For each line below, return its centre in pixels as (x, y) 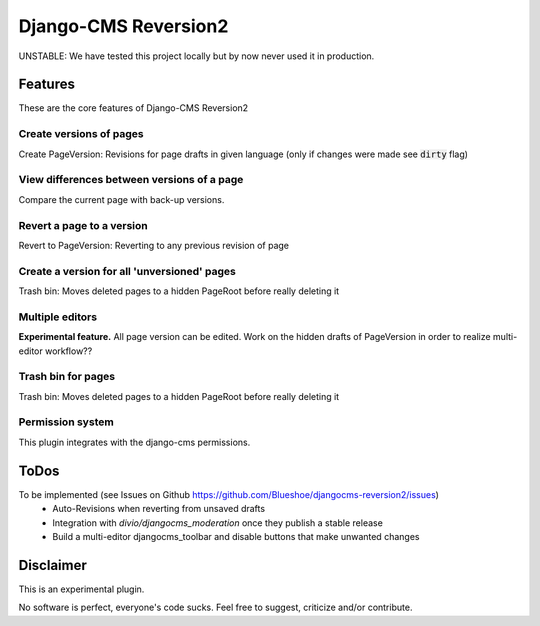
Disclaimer (52, 565)
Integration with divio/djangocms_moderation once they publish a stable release (218, 522)
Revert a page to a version (83, 225)
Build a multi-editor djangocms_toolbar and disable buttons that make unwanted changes (236, 536)
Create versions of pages (81, 134)
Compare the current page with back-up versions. (121, 199)
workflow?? (69, 351)
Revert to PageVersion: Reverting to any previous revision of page (154, 245)
